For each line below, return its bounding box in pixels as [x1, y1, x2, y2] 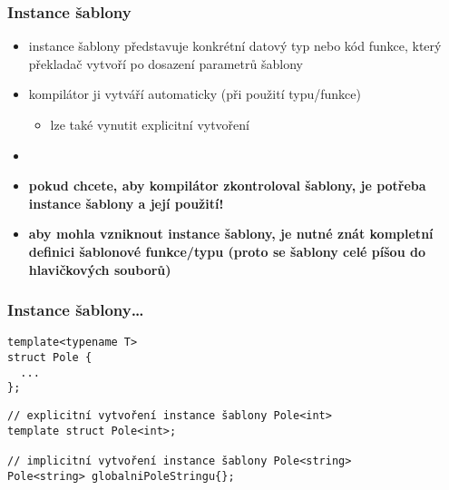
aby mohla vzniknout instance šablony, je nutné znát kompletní [28, 224, 434, 243]
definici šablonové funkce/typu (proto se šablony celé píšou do [28, 241, 425, 260]
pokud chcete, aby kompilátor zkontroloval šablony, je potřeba [28, 176, 426, 195]
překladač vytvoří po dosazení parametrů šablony [28, 54, 303, 73]
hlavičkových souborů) [28, 260, 171, 279]
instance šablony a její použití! [28, 193, 224, 212]
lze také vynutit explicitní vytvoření [50, 115, 249, 133]
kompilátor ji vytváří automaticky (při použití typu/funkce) [28, 84, 361, 103]
